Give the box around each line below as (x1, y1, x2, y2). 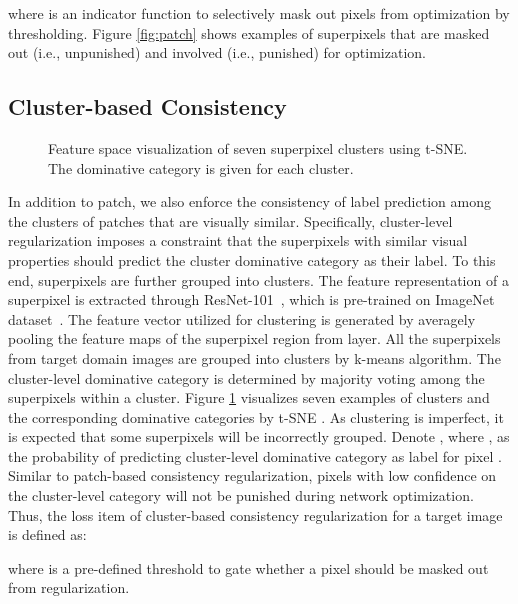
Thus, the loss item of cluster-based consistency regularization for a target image (8, 504, 503, 525)
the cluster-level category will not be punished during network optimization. (8, 485, 474, 506)
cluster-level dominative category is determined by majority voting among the (8, 367, 485, 388)
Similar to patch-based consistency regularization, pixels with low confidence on (8, 465, 497, 486)
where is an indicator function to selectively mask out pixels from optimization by (8, 3, 510, 23)
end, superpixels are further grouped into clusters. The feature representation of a (8, 269, 509, 290)
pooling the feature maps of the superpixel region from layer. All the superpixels (8, 328, 501, 349)
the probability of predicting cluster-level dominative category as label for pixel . (8, 445, 502, 466)
